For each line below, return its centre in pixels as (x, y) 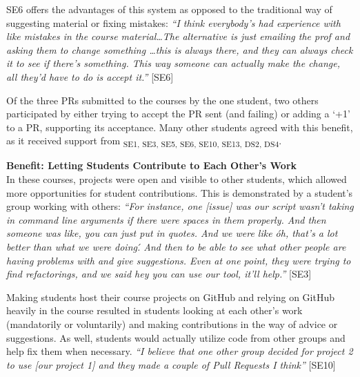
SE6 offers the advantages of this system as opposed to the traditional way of (169, 9)
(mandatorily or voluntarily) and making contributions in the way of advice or (172, 324)
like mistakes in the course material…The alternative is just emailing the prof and (178, 36)
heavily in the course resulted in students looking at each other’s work (154, 310)
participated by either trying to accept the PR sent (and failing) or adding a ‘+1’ (178, 114)
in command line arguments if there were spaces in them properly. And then (166, 219)
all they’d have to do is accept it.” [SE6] (90, 76)
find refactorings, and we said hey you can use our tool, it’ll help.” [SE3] (159, 274)
